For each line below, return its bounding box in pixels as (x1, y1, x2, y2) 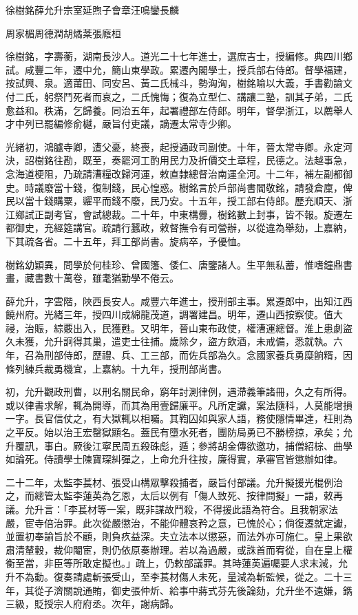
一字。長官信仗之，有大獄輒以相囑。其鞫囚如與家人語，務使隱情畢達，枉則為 (6, 411, 352, 426)
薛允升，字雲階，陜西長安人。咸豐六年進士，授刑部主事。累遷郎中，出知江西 (6, 293, 352, 308)
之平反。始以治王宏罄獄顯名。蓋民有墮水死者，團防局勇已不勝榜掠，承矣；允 (6, 425, 352, 439)
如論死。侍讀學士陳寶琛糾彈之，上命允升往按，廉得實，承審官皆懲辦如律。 (6, 452, 343, 466)
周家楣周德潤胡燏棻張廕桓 (6, 25, 121, 40)
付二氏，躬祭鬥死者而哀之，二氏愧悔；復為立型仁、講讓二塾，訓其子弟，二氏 (6, 89, 352, 103)
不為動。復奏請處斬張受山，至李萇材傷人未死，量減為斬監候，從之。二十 (14, 569, 343, 583)
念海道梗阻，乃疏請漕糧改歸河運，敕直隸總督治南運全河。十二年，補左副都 (6, 166, 343, 180)
